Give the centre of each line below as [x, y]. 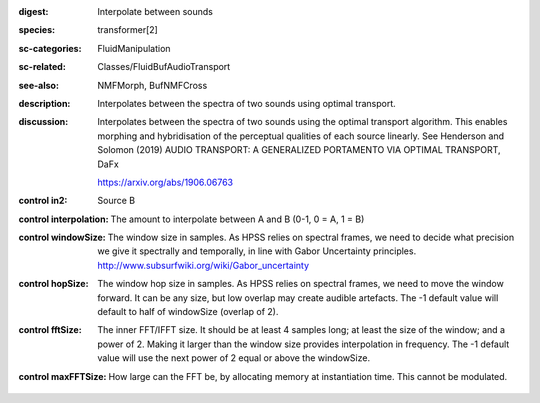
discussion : [43, 122]
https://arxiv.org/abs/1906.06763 [165, 182]
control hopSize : [53, 284]
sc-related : [42, 67]
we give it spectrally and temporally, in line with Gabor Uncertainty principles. [257, 251]
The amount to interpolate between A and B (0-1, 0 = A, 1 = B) [237, 219]
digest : [33, 11]
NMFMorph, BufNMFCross [152, 85]
